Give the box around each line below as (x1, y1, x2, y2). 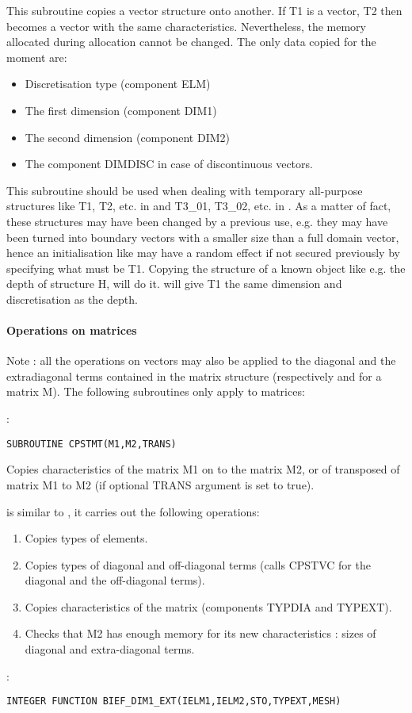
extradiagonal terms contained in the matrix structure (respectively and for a (6, 367, 382, 384)
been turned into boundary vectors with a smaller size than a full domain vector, (6, 228, 399, 245)
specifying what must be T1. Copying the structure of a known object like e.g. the (6, 259, 406, 276)
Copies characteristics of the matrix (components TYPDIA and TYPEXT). (25, 598, 392, 615)
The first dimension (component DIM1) (25, 102, 217, 118)
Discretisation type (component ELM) (25, 75, 211, 92)
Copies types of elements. (25, 530, 148, 546)
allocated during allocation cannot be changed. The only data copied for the (6, 33, 376, 50)
